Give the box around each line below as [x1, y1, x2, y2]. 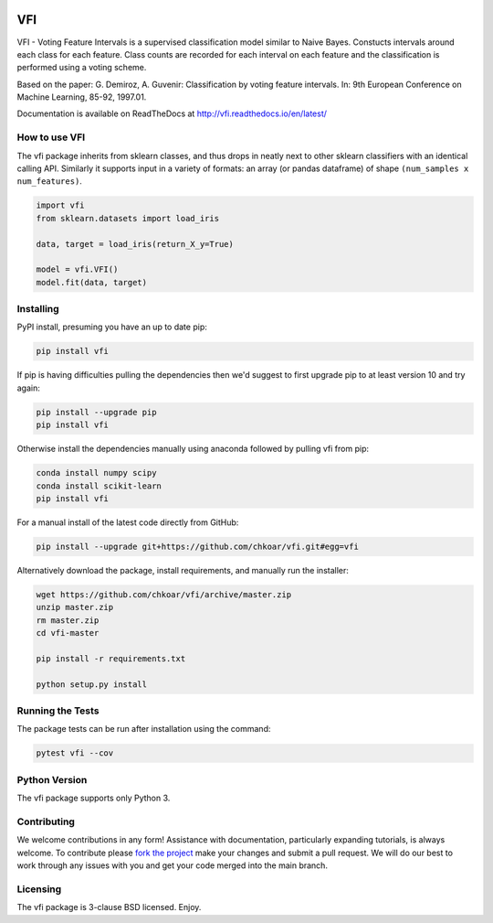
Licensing [16, 883, 62, 896]
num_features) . [16, 176, 82, 187]
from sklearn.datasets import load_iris [36, 213, 219, 223]
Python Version [16, 773, 88, 786]
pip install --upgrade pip [36, 407, 157, 417]
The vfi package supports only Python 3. [16, 792, 171, 804]
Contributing [16, 815, 75, 828]
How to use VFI [16, 131, 86, 144]
